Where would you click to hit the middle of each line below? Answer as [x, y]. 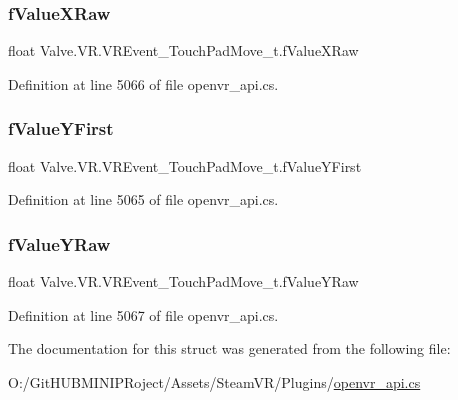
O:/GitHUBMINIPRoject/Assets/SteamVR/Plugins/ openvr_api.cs [214, 381]
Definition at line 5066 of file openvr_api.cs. [143, 83]
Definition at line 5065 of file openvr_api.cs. [143, 199]
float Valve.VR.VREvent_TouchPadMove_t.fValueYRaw [183, 281]
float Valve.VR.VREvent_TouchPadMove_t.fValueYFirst [185, 165]
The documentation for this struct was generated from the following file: [229, 348]
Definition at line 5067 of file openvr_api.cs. [143, 314]
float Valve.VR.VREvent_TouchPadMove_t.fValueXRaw [183, 50]
